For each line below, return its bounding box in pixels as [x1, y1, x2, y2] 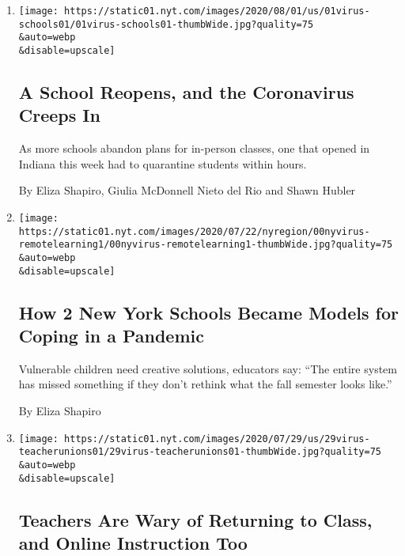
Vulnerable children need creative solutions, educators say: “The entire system [18, 360, 397, 376]
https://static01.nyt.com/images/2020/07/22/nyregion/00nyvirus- [18, 225, 370, 237]
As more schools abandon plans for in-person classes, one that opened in [18, 140, 370, 157]
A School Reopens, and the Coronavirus [18, 80, 354, 104]
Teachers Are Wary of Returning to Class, [18, 507, 373, 531]
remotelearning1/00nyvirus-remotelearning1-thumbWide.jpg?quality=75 [18, 239, 393, 251]
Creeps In [18, 103, 100, 127]
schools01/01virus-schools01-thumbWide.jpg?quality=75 [18, 18, 314, 30]
